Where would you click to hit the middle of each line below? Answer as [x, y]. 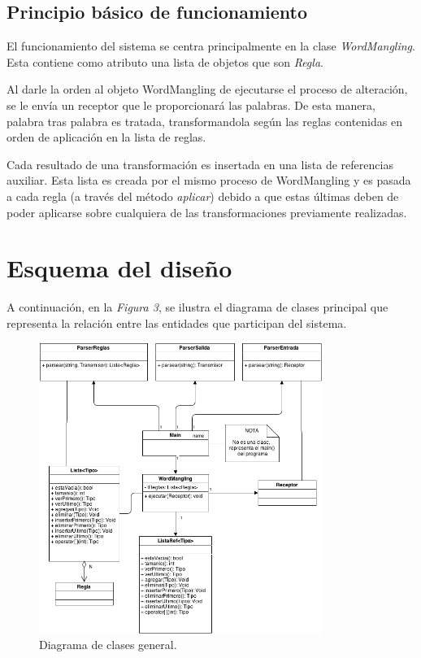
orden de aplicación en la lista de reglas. [106, 137]
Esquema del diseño [119, 268]
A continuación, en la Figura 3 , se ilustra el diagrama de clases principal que [197, 307]
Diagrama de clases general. [108, 645]
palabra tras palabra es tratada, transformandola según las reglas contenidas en [204, 121]
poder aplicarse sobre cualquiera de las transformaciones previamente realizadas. [207, 212]
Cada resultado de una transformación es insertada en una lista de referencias [200, 164]
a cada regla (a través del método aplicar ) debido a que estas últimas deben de [203, 196]
